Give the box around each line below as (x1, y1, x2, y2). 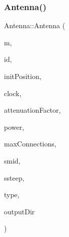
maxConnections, (4, 138, 56, 149)
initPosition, (4, 71, 41, 81)
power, (4, 121, 24, 132)
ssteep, (4, 172, 24, 183)
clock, (4, 88, 21, 98)
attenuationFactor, (4, 105, 61, 115)
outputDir (4, 206, 35, 216)
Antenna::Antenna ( (4, 20, 65, 31)
